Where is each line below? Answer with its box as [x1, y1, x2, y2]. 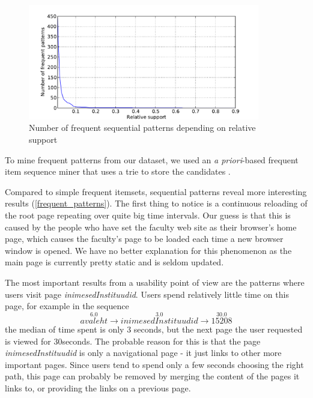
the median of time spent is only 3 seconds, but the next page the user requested [5, 322, 303, 335]
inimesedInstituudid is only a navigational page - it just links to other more [5, 346, 282, 359]
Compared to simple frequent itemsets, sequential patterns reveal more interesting [5, 185, 307, 197]
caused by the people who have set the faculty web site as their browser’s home [5, 220, 297, 233]
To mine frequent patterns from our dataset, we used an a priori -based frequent [5, 153, 299, 166]
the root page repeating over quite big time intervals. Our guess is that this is [5, 208, 291, 221]
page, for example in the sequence [5, 300, 129, 312]
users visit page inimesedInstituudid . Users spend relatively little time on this [5, 288, 289, 300]
